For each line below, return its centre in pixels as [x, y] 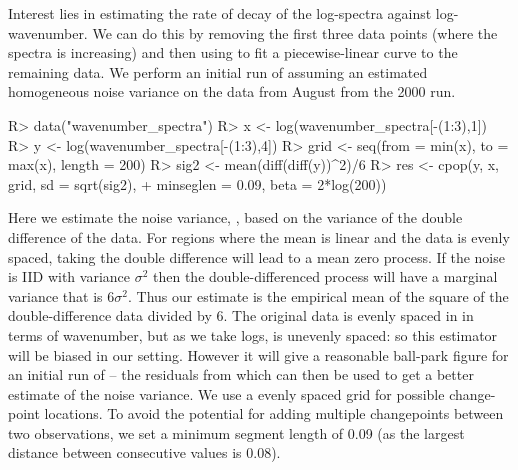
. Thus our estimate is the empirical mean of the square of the [318, 295]
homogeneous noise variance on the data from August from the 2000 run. [232, 91]
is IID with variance [69, 276]
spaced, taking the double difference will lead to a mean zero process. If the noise [256, 256]
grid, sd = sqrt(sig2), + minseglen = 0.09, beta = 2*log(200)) [197, 183]
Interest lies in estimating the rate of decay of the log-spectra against [220, 13]
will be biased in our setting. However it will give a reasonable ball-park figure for [258, 354]
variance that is [55, 295]
